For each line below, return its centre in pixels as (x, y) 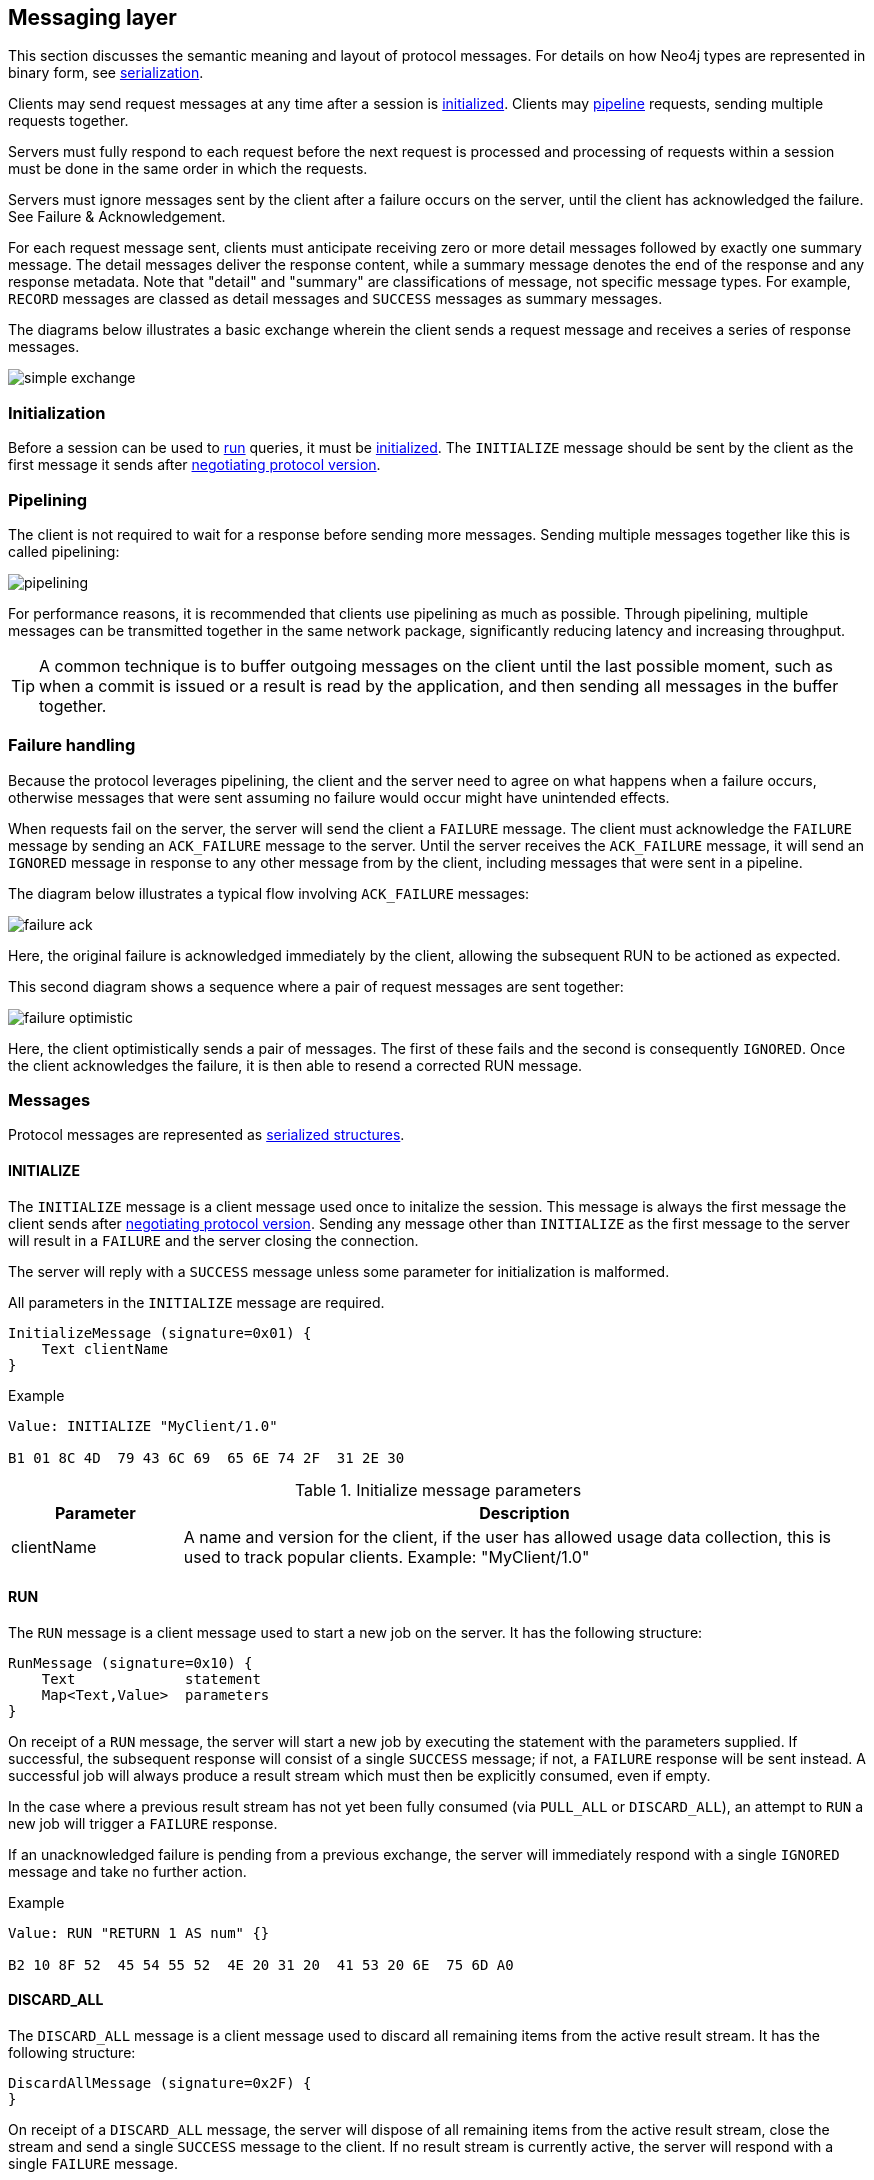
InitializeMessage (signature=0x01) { (160, 1332)
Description (524, 1512)
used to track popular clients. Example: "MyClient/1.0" (386, 1556)
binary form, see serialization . (106, 73)
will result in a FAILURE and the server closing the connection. (213, 1240)
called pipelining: (64, 551)
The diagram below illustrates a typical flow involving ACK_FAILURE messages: (269, 893)
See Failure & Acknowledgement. (117, 217)
